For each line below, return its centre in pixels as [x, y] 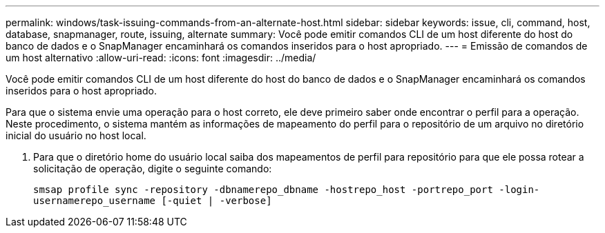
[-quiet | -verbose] [217, 201]
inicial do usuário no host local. [76, 135]
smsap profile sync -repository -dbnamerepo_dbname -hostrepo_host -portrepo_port [263, 190]
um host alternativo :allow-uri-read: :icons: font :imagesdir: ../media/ [161, 58]
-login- [519, 190]
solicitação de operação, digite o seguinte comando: [153, 169]
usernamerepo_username [95, 201]
